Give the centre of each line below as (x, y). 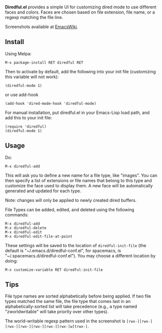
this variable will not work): (32, 77)
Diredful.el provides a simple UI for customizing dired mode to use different (81, 7)
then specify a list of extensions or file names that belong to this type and (78, 180)
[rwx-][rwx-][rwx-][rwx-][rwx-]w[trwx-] (47, 327)
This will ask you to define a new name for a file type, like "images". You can (81, 175)
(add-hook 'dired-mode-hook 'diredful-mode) (51, 103)
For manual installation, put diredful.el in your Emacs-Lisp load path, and (77, 112)
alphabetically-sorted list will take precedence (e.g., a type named (71, 307)
